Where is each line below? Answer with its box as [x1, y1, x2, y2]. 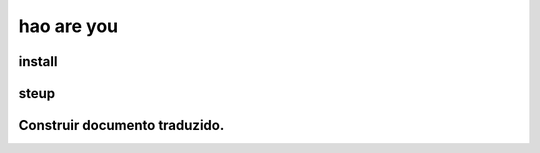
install [18, 53, 58, 70]
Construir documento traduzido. [18, 117, 225, 134]
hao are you [18, 15, 119, 37]
